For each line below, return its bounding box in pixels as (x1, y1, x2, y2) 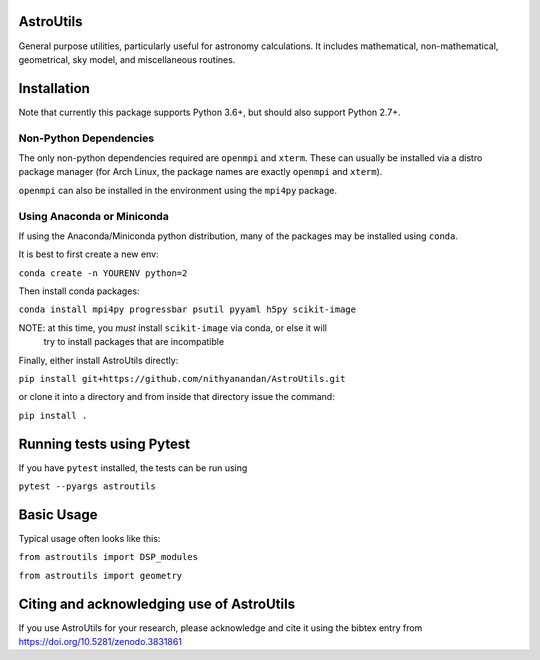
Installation (18, 80, 90, 97)
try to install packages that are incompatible (43, 336, 225, 348)
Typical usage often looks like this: (18, 532, 161, 544)
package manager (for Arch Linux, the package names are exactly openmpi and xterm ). (18, 166, 383, 178)
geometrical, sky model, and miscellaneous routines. (18, 53, 236, 65)
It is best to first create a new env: (18, 248, 159, 260)
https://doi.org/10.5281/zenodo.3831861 (18, 636, 182, 648)
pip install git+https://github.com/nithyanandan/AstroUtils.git (18, 373, 346, 384)
